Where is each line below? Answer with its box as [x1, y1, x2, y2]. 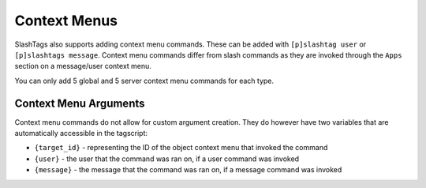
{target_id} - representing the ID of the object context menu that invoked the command [34, 143, 328, 152]
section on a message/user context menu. [14, 62, 151, 71]
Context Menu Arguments [14, 96, 145, 110]
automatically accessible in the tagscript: [14, 129, 148, 138]
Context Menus [14, 12, 118, 29]
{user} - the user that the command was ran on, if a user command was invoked [34, 154, 300, 164]
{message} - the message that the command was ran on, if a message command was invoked [34, 165, 342, 175]
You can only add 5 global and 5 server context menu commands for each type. [14, 76, 275, 85]
